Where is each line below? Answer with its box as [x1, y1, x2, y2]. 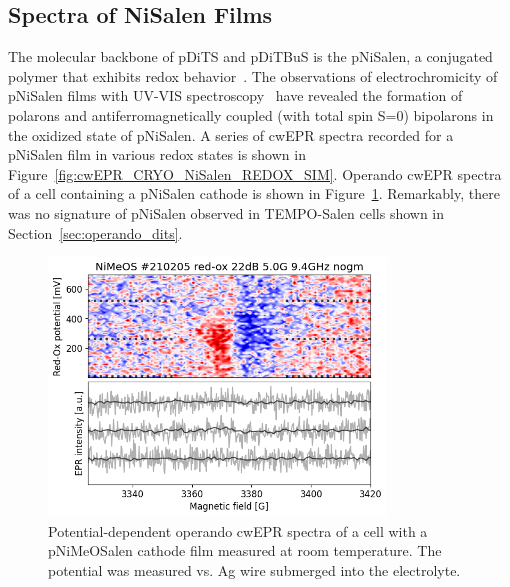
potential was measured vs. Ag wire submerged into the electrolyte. [48, 559, 461, 580]
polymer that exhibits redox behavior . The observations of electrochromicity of [8, 65, 498, 86]
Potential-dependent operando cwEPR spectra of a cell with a [48, 520, 428, 541]
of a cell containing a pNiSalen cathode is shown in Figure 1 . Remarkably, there [8, 183, 500, 204]
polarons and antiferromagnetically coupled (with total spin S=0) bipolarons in [8, 104, 494, 125]
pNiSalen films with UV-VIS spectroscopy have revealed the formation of [8, 85, 463, 106]
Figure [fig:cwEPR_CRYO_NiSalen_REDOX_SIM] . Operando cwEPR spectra [8, 163, 502, 184]
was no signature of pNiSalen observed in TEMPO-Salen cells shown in [8, 202, 445, 223]
